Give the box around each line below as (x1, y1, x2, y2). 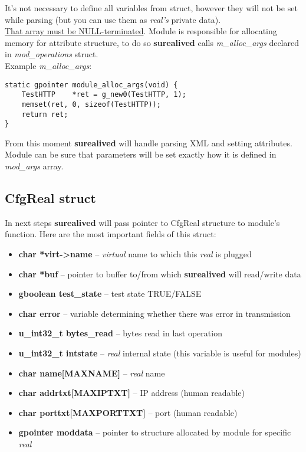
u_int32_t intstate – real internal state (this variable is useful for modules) (18, 346, 301, 359)
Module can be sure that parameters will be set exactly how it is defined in (5, 148, 277, 161)
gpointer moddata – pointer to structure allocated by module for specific (18, 426, 291, 438)
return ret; (21, 110, 68, 119)
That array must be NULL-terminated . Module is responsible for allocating (5, 25, 277, 37)
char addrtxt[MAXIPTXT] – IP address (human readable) (18, 387, 245, 399)
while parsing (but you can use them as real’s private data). (5, 13, 221, 25)
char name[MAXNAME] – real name (18, 366, 165, 379)
